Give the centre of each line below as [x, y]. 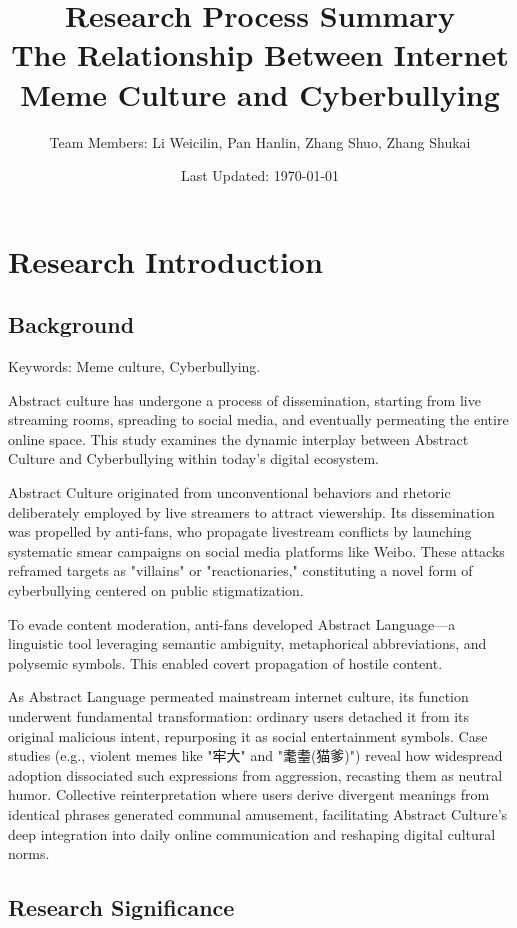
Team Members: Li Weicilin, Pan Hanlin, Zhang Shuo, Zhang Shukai [260, 141]
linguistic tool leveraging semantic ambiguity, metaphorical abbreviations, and [247, 643]
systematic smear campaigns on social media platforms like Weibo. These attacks [256, 550]
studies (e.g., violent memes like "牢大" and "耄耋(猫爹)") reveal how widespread [255, 755]
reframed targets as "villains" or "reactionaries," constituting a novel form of [240, 570]
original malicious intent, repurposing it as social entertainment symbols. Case [248, 735]
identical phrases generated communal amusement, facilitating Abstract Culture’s [258, 813]
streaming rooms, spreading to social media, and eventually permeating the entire [258, 419]
